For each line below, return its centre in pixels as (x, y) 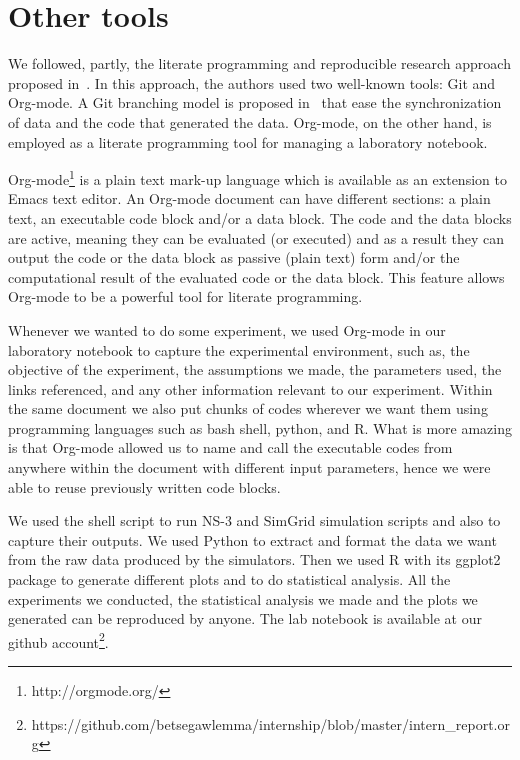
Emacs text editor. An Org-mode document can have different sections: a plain (249, 198)
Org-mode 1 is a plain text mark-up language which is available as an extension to (257, 177)
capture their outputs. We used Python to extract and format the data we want (252, 539)
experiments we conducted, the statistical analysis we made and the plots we (243, 598)
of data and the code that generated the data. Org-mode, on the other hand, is (250, 121)
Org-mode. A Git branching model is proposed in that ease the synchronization (255, 102)
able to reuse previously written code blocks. (144, 486)
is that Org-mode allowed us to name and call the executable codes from (230, 447)
